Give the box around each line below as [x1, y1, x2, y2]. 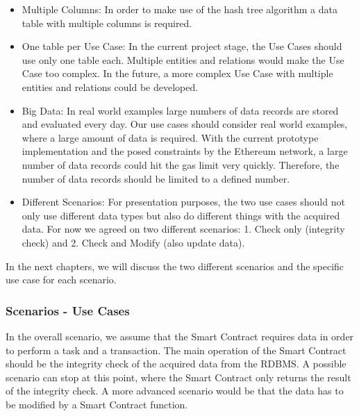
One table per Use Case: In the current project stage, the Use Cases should [22, 39, 342, 53]
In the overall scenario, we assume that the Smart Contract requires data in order [6, 328, 354, 343]
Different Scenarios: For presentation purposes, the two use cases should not [22, 194, 345, 209]
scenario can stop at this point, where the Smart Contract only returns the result [6, 369, 351, 384]
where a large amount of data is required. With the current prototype [22, 130, 319, 144]
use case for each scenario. [6, 272, 117, 287]
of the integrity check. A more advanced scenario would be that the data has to [6, 383, 344, 398]
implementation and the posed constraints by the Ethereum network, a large [22, 144, 348, 158]
